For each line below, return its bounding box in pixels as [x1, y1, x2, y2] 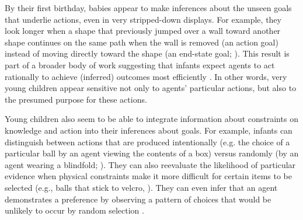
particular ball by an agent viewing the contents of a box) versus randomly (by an [5, 147, 299, 159]
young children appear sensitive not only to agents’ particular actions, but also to [5, 82, 297, 94]
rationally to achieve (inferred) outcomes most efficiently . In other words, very [5, 70, 287, 82]
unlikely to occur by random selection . [5, 204, 144, 216]
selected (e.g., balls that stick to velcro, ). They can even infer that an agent [5, 181, 278, 193]
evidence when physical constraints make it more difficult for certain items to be [5, 170, 292, 182]
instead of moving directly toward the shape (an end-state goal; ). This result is [5, 47, 290, 60]
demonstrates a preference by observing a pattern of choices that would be [5, 193, 271, 205]
